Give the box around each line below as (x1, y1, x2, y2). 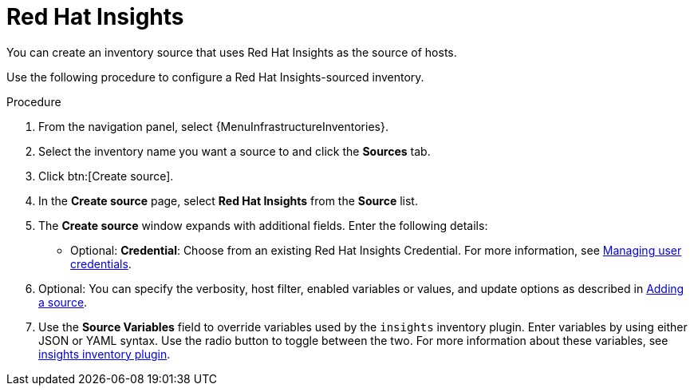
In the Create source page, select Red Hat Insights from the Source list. (38, 193, 418, 208)
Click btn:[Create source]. (38, 168, 174, 183)
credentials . (70, 256, 132, 271)
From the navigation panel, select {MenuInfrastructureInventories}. (38, 119, 388, 133)
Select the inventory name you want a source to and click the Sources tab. (38, 144, 431, 158)
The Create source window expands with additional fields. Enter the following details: (38, 218, 488, 232)
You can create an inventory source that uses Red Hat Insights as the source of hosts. (6, 45, 457, 59)
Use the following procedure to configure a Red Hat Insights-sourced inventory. (6, 69, 424, 84)
